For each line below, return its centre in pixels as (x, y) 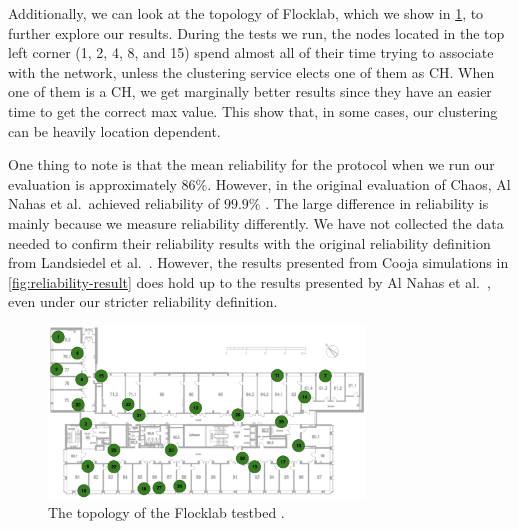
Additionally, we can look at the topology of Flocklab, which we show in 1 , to (246, 13)
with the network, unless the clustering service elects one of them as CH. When (251, 71)
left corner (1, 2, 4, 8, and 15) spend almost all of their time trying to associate (251, 52)
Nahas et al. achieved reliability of (114, 203)
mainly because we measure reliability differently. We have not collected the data (256, 222)
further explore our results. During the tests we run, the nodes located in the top (256, 32)
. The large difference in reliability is (377, 203)
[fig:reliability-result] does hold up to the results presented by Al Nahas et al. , (249, 281)
